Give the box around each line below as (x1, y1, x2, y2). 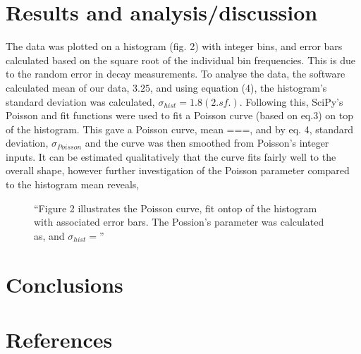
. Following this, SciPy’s (239, 94, 343, 109)
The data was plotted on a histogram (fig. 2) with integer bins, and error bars (6, 39, 343, 54)
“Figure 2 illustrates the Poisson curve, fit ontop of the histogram (34, 200, 317, 215)
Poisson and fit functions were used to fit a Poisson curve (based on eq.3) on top (6, 108, 353, 123)
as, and (34, 228, 65, 243)
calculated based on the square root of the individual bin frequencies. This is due (6, 52, 355, 67)
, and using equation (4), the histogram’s (150, 80, 327, 94)
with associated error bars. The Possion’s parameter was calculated (34, 214, 324, 229)
